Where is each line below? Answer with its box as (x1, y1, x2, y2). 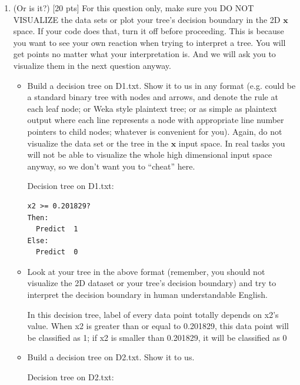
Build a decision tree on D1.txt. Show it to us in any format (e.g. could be (27, 79, 296, 91)
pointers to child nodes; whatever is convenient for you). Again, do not (27, 125, 282, 137)
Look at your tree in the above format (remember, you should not (27, 265, 265, 277)
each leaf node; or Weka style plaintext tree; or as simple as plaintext (27, 102, 277, 114)
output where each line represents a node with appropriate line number (27, 114, 284, 126)
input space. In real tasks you (178, 137, 285, 149)
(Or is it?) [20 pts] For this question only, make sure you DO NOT (13, 2, 254, 14)
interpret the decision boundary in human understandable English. (27, 288, 268, 301)
